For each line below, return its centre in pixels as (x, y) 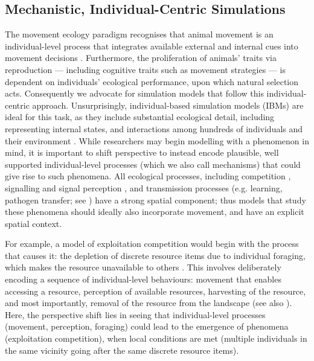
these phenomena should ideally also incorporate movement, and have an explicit (155, 212)
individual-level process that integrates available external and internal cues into (152, 46)
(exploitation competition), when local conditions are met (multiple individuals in (156, 338)
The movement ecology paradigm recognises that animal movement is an (139, 34)
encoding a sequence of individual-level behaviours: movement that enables (143, 279)
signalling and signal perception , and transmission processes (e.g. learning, (144, 187)
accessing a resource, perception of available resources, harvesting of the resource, (155, 291)
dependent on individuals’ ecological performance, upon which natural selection (152, 81)
